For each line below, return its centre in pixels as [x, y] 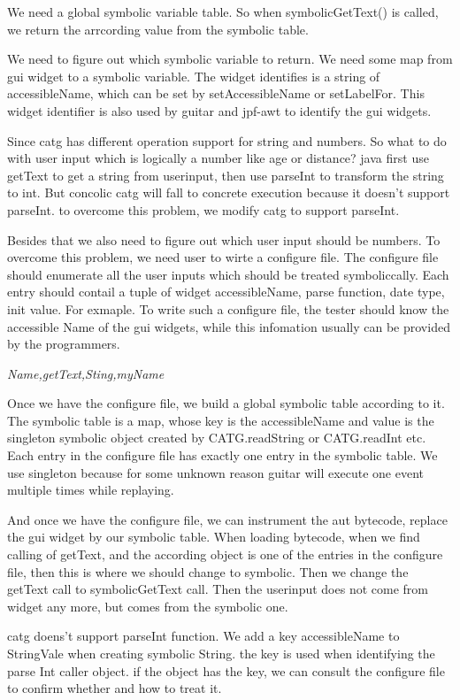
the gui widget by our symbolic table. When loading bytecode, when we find [214, 537]
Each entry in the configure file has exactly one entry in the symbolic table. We [222, 455]
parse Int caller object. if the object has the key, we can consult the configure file [226, 670]
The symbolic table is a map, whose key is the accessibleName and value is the [221, 420]
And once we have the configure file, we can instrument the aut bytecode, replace [227, 519]
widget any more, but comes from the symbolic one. [148, 606]
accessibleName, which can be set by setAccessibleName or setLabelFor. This [216, 93]
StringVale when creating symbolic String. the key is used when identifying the [221, 653]
